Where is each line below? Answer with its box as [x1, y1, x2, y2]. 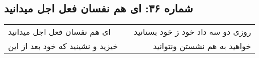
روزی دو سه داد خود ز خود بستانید [134, 26, 251, 38]
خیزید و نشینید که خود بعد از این [8, 40, 118, 52]
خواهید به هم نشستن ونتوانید [153, 40, 251, 52]
